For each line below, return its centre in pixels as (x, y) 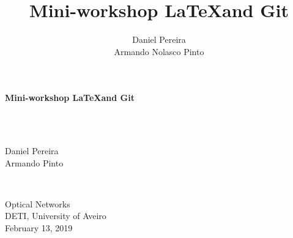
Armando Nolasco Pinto (159, 51)
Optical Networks (38, 203)
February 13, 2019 (39, 228)
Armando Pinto (34, 162)
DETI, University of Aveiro (56, 216)
